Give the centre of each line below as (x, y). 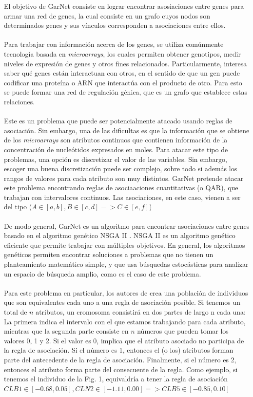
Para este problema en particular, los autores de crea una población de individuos (126, 292)
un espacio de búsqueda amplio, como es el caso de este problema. (103, 273)
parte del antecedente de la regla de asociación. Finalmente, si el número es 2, (120, 359)
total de (16, 312)
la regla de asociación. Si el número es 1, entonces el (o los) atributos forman (119, 350)
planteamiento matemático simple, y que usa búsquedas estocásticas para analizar (126, 264)
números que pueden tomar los (183, 331)
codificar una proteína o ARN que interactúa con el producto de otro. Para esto (123, 82)
